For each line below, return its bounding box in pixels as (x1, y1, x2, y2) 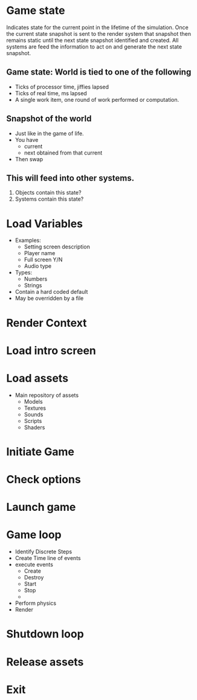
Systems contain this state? (15, 195, 84, 203)
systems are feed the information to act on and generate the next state (6, 43, 182, 50)
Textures (24, 404, 47, 412)
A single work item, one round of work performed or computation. (15, 96, 179, 103)
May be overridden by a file (15, 295, 84, 302)
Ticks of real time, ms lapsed (15, 89, 88, 97)
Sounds (24, 410, 44, 418)
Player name (24, 250, 56, 257)
